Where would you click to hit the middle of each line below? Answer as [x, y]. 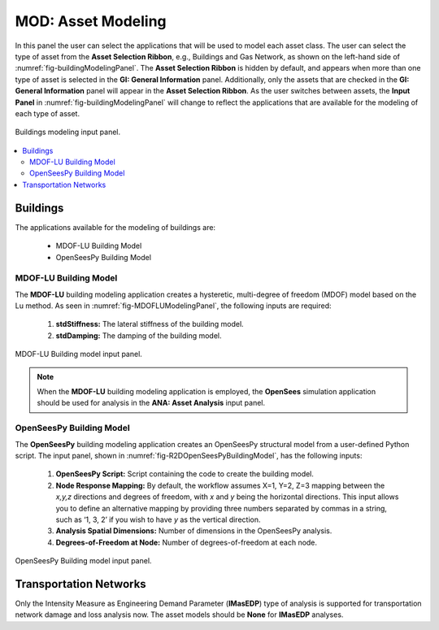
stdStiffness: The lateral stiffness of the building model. [150, 324]
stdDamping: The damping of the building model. [139, 335]
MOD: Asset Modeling [91, 21]
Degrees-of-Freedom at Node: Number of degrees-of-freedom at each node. [186, 542]
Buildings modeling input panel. [68, 132]
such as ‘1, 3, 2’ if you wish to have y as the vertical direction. [158, 519]
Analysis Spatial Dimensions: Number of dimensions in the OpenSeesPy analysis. [194, 531]
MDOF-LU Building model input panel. [78, 354]
